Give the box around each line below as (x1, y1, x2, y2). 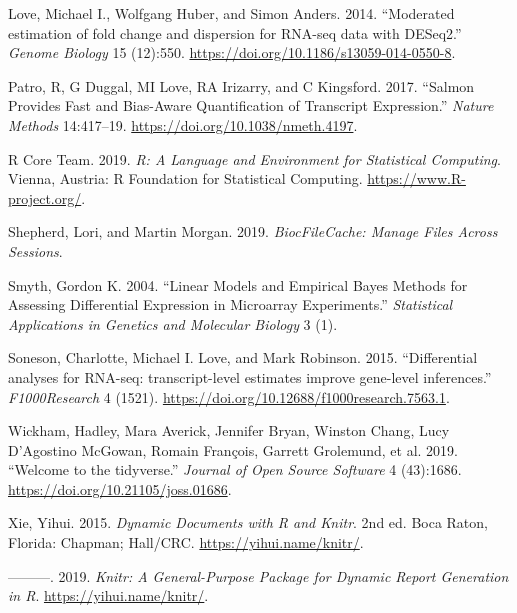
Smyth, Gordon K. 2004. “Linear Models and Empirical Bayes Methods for (8, 274, 468, 295)
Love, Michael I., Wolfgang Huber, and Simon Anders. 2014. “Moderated (8, 3, 455, 23)
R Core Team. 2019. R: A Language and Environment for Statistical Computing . (8, 148, 501, 169)
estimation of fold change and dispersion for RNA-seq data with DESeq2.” (8, 22, 462, 43)
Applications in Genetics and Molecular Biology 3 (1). (8, 313, 338, 334)
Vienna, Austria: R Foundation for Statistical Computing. (8, 168, 363, 189)
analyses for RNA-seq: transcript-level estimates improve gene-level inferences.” (8, 366, 492, 387)
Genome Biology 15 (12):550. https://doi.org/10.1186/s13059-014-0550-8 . (8, 42, 456, 63)
